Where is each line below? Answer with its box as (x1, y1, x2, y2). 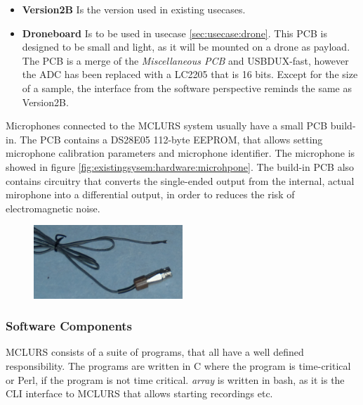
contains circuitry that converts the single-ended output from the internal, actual (6, 173, 355, 188)
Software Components (6, 317, 133, 335)
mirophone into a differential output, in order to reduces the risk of (6, 187, 295, 202)
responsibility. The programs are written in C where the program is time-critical (6, 359, 351, 373)
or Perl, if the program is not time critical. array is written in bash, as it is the (6, 372, 345, 387)
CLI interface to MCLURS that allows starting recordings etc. (6, 386, 273, 401)
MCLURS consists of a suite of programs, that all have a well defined (6, 345, 304, 359)
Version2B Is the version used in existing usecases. (22, 2, 246, 16)
